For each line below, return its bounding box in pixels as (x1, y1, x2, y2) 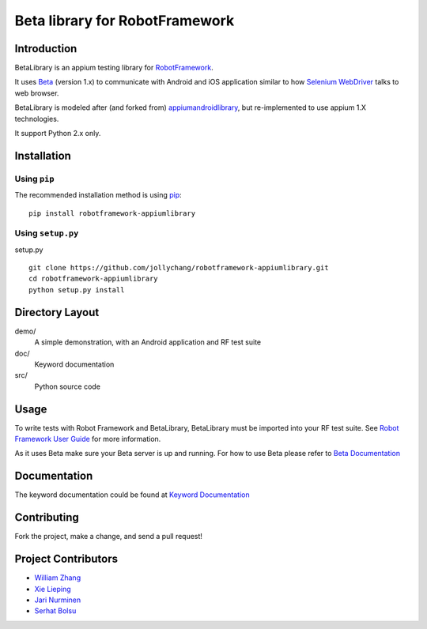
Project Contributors (14, 552, 119, 566)
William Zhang (34, 573, 81, 582)
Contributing (14, 510, 79, 525)
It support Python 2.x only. (14, 129, 101, 138)
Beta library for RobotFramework (14, 12, 235, 29)
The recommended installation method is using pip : (14, 190, 182, 200)
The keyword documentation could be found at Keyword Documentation (14, 490, 250, 499)
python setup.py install (28, 285, 125, 294)
